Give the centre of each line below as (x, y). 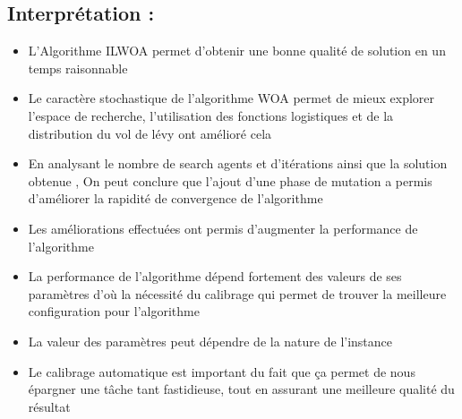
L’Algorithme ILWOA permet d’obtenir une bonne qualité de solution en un (237, 51)
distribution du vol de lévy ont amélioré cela (150, 133)
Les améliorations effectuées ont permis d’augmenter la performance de (223, 228)
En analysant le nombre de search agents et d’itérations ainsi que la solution (238, 163)
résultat (49, 406)
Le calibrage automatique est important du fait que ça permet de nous (222, 371)
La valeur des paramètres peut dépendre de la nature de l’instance (210, 341)
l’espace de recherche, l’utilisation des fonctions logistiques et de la (211, 115)
